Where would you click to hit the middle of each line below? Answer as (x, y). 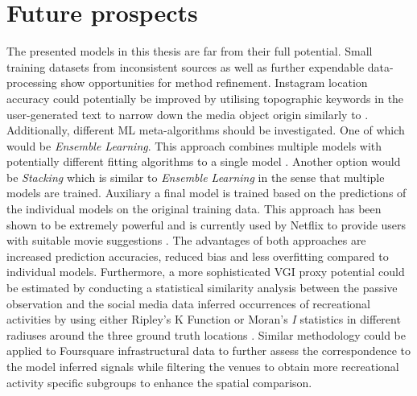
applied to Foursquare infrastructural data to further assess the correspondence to (209, 351)
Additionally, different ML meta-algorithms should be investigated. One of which (206, 130)
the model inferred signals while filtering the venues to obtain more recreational (203, 366)
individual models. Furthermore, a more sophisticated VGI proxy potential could (206, 272)
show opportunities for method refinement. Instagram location (214, 82)
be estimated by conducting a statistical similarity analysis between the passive (202, 288)
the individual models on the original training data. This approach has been (194, 209)
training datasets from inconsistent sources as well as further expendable (186, 66)
